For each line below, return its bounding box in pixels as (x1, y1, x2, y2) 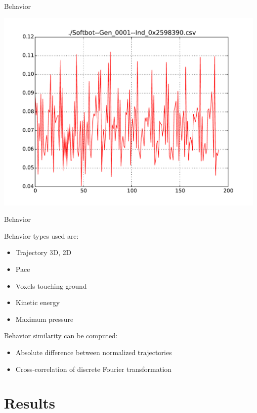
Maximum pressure (15, 313, 74, 324)
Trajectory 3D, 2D (15, 247, 72, 258)
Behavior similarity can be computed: (4, 330, 118, 341)
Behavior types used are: (4, 230, 79, 241)
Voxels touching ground (15, 280, 87, 291)
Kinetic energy (15, 297, 60, 308)
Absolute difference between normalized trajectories (15, 347, 172, 357)
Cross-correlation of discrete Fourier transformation (15, 363, 171, 374)
